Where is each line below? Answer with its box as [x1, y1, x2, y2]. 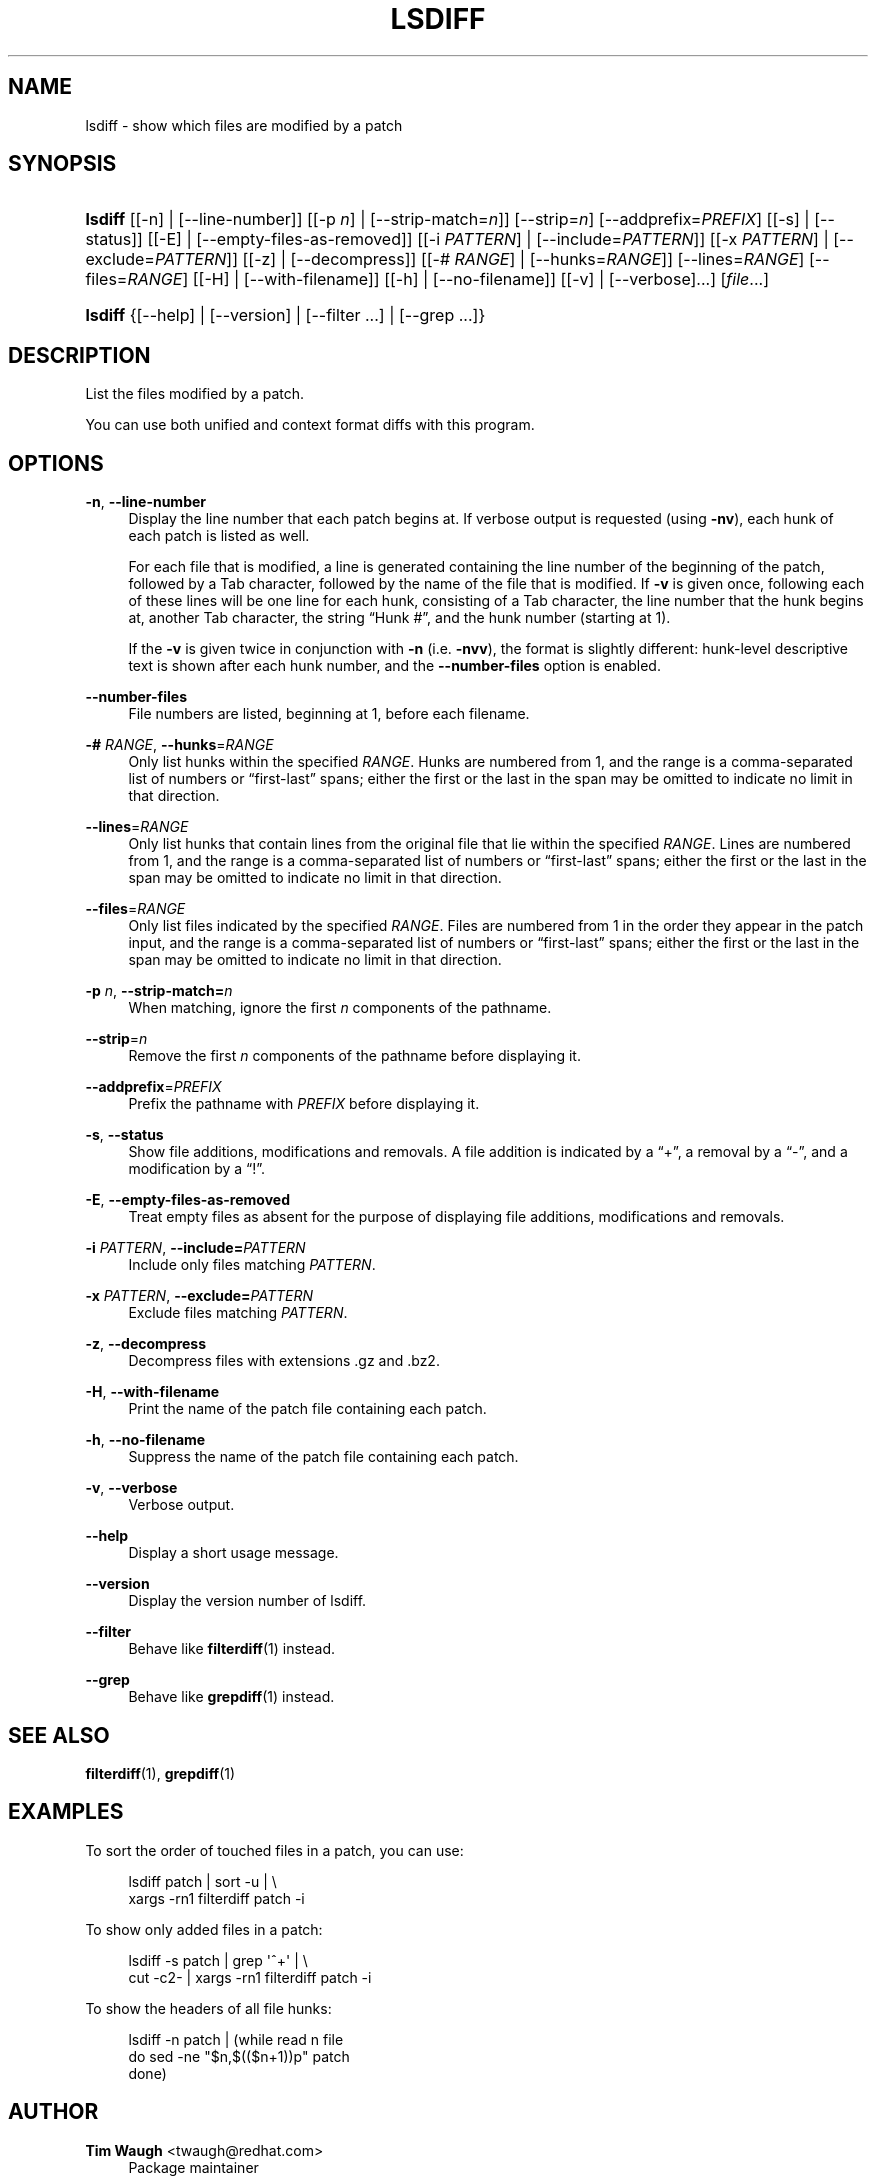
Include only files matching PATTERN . [128, 1256, 376, 1274]
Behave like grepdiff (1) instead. [128, 1688, 335, 1706]
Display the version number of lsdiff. [128, 1592, 367, 1610]
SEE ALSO [8, 1722, 110, 1748]
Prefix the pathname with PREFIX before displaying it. [128, 1095, 480, 1113]
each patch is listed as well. [128, 527, 310, 545]
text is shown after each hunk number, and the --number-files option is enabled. [128, 657, 661, 675]
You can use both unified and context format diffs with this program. [85, 416, 535, 434]
